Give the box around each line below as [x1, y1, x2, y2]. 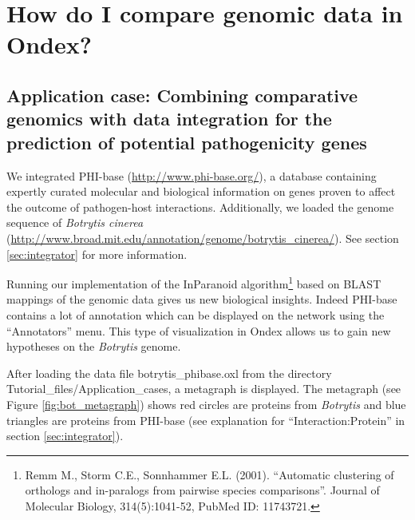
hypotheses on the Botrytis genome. [6, 338, 181, 355]
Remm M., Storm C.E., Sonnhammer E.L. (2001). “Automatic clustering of [25, 466, 394, 482]
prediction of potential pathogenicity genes [6, 129, 367, 154]
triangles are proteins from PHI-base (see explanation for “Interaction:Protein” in [6, 411, 405, 428]
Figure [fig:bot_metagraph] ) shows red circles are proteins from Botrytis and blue [6, 395, 406, 412]
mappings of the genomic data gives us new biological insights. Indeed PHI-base [6, 291, 397, 308]
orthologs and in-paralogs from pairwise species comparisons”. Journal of [25, 482, 380, 498]
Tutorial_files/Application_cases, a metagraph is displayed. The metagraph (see [6, 380, 401, 397]
